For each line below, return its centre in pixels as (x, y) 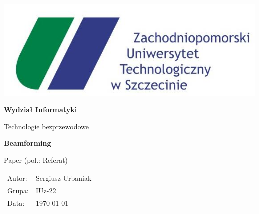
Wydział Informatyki (41, 109)
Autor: (17, 178)
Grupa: (18, 190)
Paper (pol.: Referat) (36, 160)
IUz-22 (46, 190)
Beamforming (28, 143)
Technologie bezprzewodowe (46, 126)
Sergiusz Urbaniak (64, 178)
